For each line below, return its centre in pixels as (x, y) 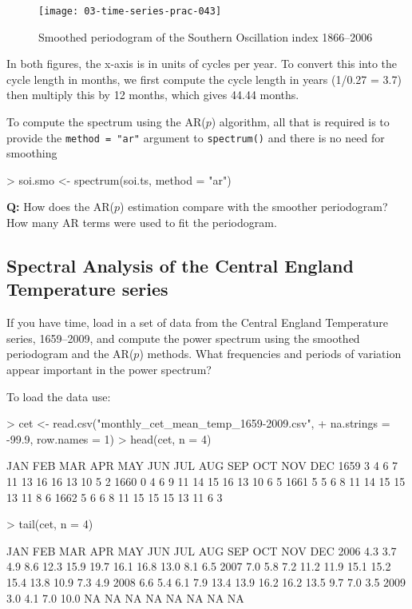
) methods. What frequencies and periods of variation (270, 354)
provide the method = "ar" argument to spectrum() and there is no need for (196, 137)
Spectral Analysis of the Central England (180, 266)
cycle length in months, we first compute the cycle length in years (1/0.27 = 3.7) (204, 79)
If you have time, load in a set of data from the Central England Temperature (197, 322)
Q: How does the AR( (61, 207)
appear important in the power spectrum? (109, 370)
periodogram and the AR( (70, 354)
